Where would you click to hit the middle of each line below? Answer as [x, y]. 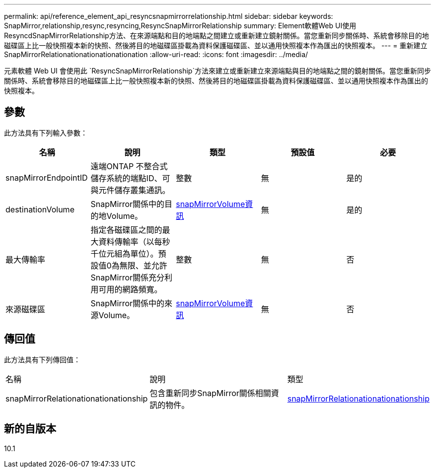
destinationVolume [40, 209]
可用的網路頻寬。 [130, 289]
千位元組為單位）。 [124, 253]
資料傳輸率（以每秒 [134, 241]
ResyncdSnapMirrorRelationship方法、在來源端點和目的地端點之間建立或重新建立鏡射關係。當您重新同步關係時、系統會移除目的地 [217, 35]
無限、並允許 [143, 265]
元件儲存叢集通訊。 [134, 190]
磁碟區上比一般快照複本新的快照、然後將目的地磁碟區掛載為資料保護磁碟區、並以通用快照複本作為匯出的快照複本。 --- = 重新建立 [216, 45]
